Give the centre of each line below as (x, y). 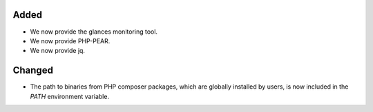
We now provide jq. (58, 51)
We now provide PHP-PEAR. (70, 41)
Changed (33, 70)
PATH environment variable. (70, 96)
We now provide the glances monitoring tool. (94, 32)
